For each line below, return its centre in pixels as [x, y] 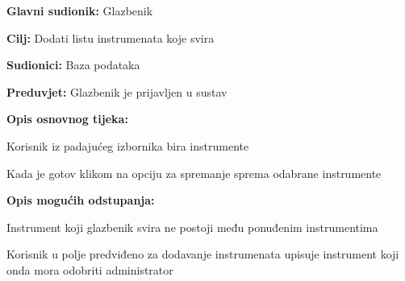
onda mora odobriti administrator [90, 269]
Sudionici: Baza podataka [73, 65]
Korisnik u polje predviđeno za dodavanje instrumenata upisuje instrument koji [203, 254]
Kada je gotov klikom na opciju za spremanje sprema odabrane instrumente [194, 173]
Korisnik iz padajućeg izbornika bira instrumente [128, 145]
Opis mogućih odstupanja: [81, 200]
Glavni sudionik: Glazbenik [80, 10]
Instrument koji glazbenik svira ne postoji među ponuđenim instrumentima [192, 227]
